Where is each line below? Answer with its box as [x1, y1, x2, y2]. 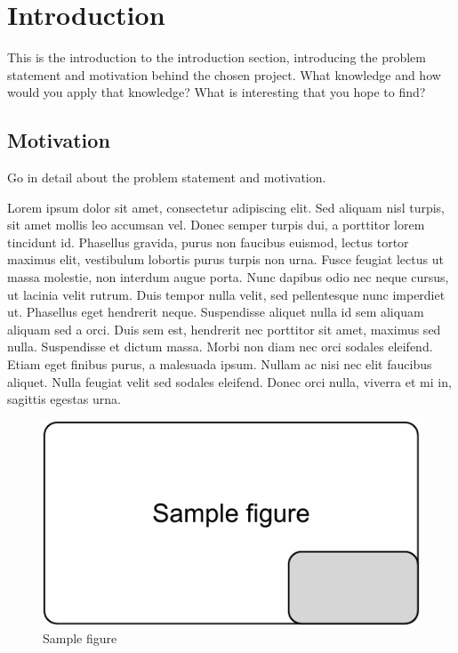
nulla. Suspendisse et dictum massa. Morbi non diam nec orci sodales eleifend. [7, 337, 433, 356]
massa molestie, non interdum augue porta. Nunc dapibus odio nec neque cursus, [7, 268, 449, 286]
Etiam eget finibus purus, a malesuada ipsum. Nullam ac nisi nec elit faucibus [7, 355, 432, 374]
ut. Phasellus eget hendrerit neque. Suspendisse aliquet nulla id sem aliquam [7, 302, 424, 321]
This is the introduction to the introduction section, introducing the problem [7, 48, 427, 67]
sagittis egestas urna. [7, 390, 121, 408]
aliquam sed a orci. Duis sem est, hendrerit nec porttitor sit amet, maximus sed [7, 319, 441, 338]
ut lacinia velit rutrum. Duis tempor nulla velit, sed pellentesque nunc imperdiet [7, 285, 446, 303]
